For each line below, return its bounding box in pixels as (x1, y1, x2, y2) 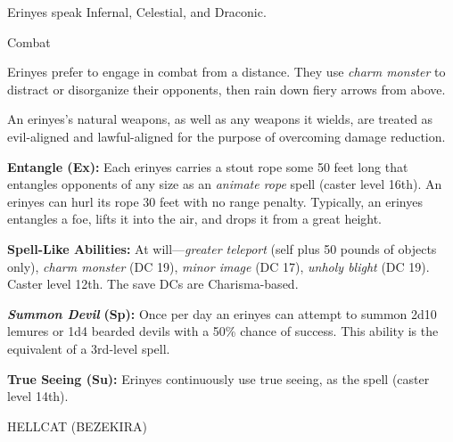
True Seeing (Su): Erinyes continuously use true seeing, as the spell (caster (7, 369, 430, 388)
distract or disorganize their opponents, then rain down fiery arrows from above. (7, 79, 446, 98)
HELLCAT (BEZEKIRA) (7, 416, 147, 435)
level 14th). (7, 387, 69, 405)
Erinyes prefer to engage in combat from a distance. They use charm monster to (7, 62, 446, 81)
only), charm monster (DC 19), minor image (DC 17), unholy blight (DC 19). (7, 257, 430, 275)
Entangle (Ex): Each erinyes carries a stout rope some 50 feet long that (7, 157, 408, 176)
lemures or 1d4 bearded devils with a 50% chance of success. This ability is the (7, 322, 439, 340)
